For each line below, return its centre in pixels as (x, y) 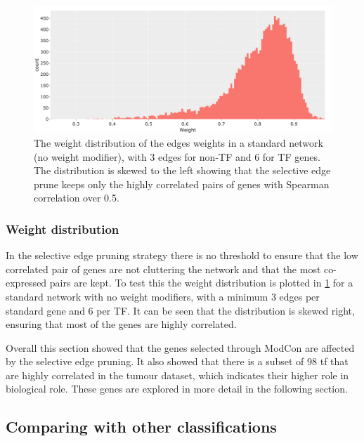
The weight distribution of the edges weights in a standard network (178, 142)
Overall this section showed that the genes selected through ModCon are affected (180, 347)
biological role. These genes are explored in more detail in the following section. (177, 389)
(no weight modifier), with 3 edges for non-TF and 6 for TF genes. (177, 156)
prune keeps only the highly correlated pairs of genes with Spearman (182, 184)
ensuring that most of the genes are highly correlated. (121, 324)
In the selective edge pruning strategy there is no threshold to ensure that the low (182, 255)
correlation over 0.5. (77, 198)
